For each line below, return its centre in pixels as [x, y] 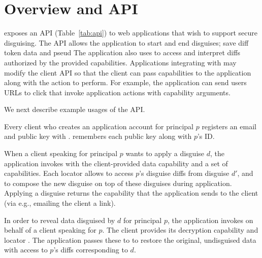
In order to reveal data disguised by [60, 220]
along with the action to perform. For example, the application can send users [125, 82]
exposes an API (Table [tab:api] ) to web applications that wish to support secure [131, 33]
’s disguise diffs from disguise [184, 173]
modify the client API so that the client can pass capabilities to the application [128, 72]
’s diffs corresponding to [91, 250]
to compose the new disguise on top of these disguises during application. [118, 183]
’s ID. [206, 136]
